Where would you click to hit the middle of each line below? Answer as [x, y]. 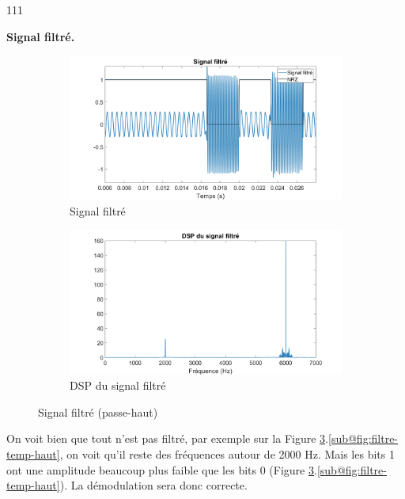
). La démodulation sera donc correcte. [153, 485]
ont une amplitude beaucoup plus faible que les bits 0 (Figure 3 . [162, 469]
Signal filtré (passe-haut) [98, 411]
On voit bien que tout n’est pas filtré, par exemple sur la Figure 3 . [167, 438]
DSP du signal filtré [118, 385]
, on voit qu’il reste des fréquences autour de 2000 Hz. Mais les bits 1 [227, 453]
